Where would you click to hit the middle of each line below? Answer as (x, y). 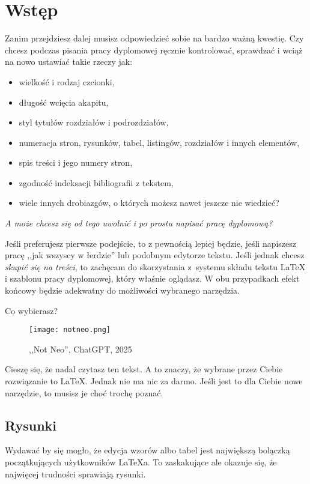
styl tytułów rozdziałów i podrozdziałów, (94, 122)
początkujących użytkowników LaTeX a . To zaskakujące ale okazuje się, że (141, 462)
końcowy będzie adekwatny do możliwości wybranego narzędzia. (122, 290)
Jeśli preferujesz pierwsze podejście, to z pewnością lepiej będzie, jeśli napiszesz (151, 243)
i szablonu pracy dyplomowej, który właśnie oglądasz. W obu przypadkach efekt (152, 278)
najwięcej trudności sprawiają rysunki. (75, 473)
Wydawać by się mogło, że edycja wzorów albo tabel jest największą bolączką (147, 450)
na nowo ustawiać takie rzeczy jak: (69, 62)
